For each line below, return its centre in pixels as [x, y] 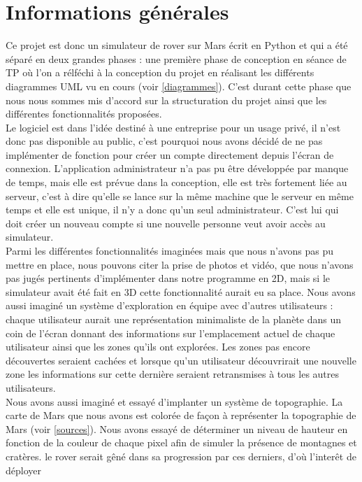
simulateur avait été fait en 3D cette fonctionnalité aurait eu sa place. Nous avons [181, 291]
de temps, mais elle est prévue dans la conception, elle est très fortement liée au [176, 182]
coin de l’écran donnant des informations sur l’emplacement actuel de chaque [171, 333]
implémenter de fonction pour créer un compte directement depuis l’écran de [170, 154]
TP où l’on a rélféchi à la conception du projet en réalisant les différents [160, 72]
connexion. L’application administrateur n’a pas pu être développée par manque [177, 168]
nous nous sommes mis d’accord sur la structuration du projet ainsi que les [166, 100]
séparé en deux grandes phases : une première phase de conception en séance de [176, 58]
